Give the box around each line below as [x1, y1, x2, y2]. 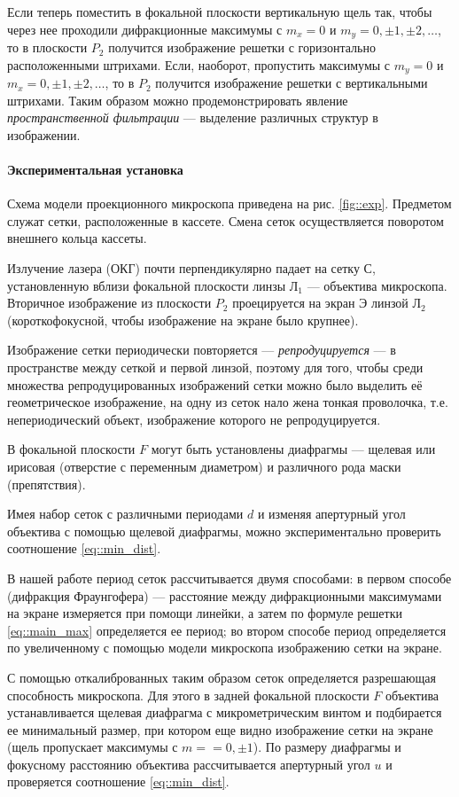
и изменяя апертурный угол [257, 504, 406, 523]
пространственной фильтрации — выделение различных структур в [7, 108, 378, 127]
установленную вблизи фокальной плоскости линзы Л [7, 276, 299, 294]
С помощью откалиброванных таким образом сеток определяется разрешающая [7, 668, 436, 686]
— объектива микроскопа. [307, 276, 447, 294]
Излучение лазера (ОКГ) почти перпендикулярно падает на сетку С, [7, 259, 376, 277]
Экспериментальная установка [7, 160, 183, 179]
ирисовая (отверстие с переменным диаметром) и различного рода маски [7, 457, 401, 475]
